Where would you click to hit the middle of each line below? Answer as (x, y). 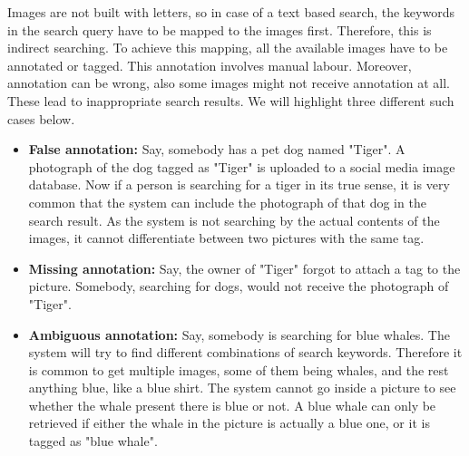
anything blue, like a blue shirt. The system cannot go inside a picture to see (242, 388)
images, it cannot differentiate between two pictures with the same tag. (226, 238)
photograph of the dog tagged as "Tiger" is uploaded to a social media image (242, 166)
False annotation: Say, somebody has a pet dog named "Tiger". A (217, 149)
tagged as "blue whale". (93, 441)
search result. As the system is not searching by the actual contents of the (234, 220)
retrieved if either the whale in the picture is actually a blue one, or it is (229, 423)
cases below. (41, 118)
